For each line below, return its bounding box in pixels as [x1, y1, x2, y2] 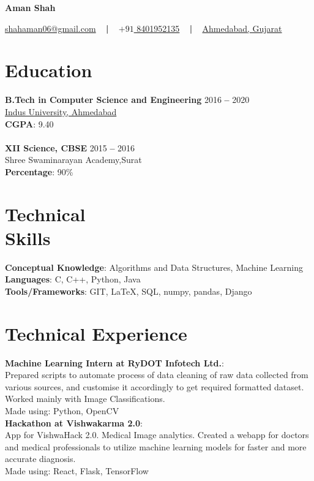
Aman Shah [5, 1, 56, 13]
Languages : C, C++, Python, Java [5, 273, 141, 286]
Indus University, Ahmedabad [5, 105, 117, 118]
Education [5, 58, 92, 83]
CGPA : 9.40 [5, 117, 54, 130]
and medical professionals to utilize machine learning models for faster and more [5, 440, 307, 453]
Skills [5, 225, 51, 250]
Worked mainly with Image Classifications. [5, 392, 165, 405]
